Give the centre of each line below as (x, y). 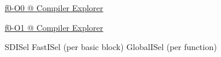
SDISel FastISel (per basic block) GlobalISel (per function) (111, 47)
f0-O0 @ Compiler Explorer (54, 8)
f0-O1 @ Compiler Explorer (54, 27)
